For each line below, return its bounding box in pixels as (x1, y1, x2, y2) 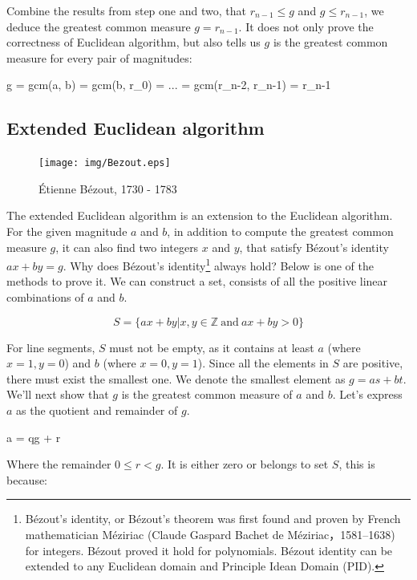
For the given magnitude (6, 223, 128, 240)
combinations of (6, 289, 84, 306)
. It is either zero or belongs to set (160, 456, 329, 473)
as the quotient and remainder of (16, 402, 178, 419)
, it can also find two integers (55, 238, 199, 255)
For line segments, (6, 339, 95, 355)
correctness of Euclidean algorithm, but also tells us (6, 34, 261, 51)
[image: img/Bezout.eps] (38, 157, 171, 169)
